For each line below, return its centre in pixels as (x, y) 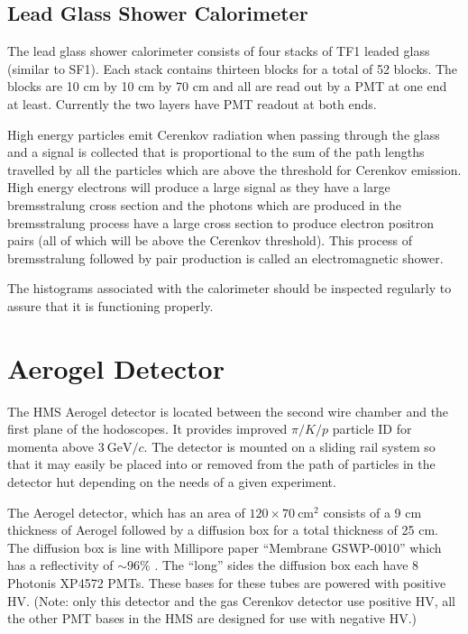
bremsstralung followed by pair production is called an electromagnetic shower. (225, 257)
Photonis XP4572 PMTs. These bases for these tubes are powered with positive (227, 582)
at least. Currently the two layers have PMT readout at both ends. (192, 103)
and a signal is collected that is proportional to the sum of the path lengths (216, 152)
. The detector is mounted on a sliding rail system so (289, 446)
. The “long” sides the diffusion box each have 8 (287, 565)
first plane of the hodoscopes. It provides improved (147, 429)
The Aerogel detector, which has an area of (126, 512)
